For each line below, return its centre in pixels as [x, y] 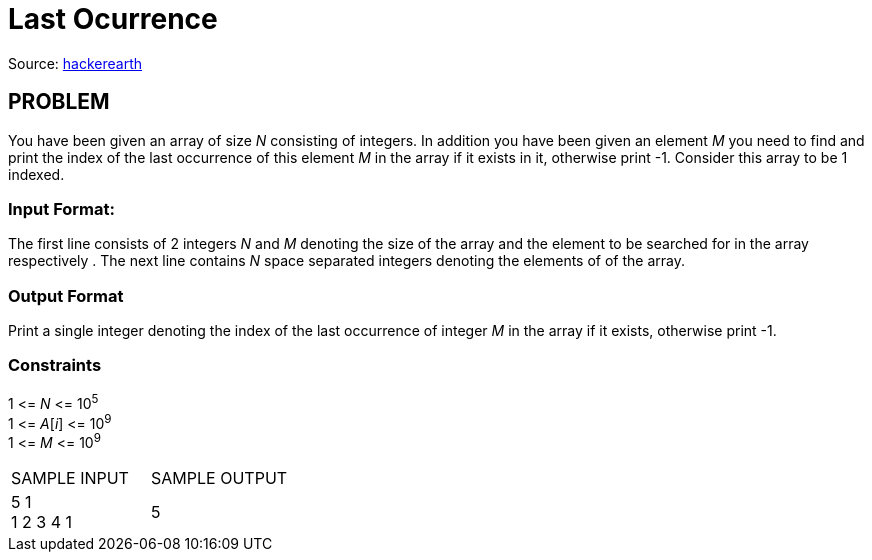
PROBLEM [59, 102]
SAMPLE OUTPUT [219, 477]
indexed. [36, 174]
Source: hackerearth [75, 63]
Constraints [55, 365]
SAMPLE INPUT [70, 477]
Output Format [66, 295]
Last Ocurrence [113, 19]
